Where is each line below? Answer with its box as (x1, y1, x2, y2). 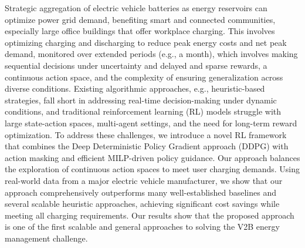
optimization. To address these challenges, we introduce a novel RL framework (5, 128, 287, 140)
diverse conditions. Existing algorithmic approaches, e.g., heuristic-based (5, 82, 265, 95)
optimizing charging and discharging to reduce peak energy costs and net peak (5, 36, 287, 48)
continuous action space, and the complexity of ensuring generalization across (5, 71, 283, 83)
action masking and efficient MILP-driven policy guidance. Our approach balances (5, 151, 300, 163)
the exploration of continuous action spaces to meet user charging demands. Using (5, 163, 300, 175)
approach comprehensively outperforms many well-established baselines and (5, 186, 277, 198)
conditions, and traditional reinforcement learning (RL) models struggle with (5, 105, 282, 118)
